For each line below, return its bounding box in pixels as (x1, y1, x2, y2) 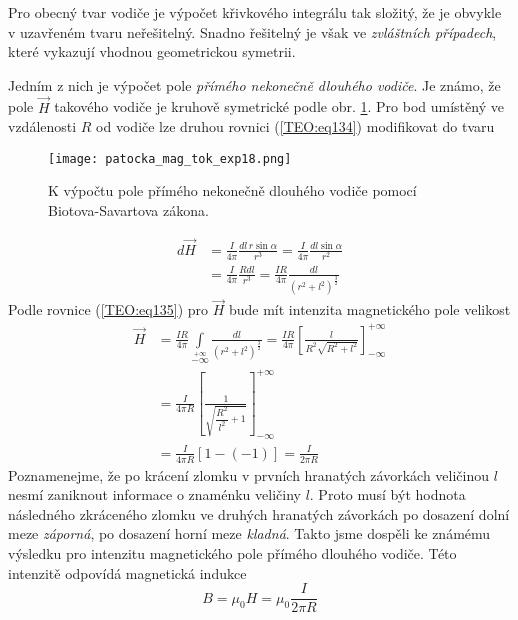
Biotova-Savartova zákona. (48, 200, 209, 221)
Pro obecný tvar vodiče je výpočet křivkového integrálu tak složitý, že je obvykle (8, 2, 502, 22)
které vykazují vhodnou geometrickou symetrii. (8, 41, 296, 62)
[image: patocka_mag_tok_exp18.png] (48, 151, 292, 166)
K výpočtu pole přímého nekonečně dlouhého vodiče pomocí (48, 180, 417, 201)
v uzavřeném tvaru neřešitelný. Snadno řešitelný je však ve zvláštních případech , (8, 21, 497, 42)
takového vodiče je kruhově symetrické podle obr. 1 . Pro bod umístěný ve (54, 96, 504, 117)
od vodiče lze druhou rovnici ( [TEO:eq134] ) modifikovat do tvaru (96, 116, 495, 137)
